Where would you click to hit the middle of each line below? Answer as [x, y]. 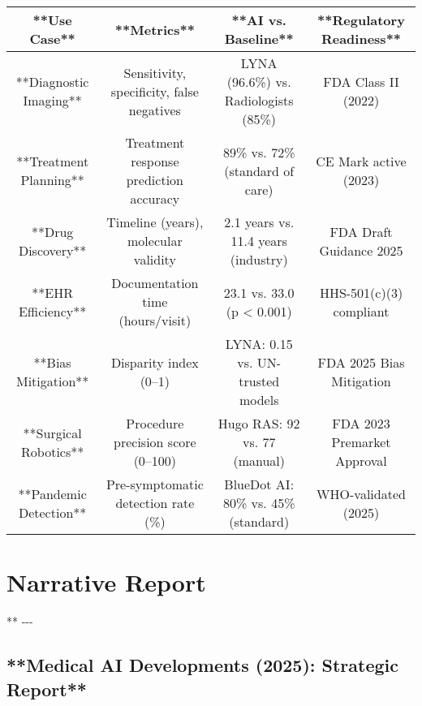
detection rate [155, 503]
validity [155, 259]
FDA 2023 [361, 423]
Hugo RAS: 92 [259, 423]
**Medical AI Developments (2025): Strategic [203, 665]
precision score [155, 442]
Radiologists [259, 100]
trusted [259, 381]
